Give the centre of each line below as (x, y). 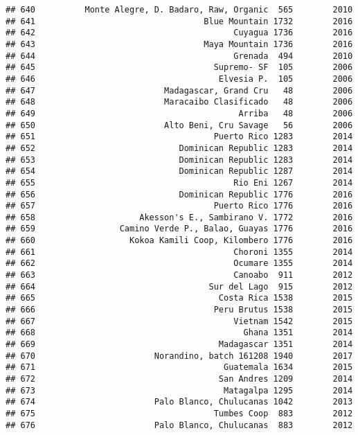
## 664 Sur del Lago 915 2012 (179, 286)
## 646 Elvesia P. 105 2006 (179, 79)
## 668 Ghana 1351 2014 (179, 333)
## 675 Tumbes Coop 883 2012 (179, 413)
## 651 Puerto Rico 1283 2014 (179, 137)
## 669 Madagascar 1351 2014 (179, 345)
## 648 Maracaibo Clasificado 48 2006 (179, 102)
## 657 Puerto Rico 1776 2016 (179, 206)
